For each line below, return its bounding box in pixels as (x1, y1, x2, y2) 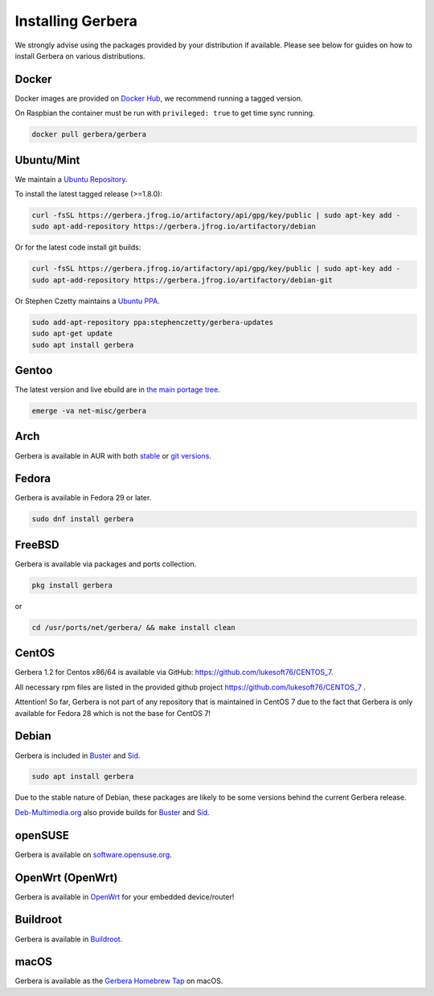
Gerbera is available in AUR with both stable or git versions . (14, 451, 212, 460)
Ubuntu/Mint (14, 153, 80, 167)
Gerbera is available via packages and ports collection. (14, 559, 197, 569)
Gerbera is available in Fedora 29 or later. (14, 493, 152, 503)
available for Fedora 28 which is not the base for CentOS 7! (14, 708, 211, 718)
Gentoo (14, 364, 53, 377)
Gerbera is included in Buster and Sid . (14, 751, 141, 760)
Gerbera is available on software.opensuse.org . (14, 850, 172, 859)
